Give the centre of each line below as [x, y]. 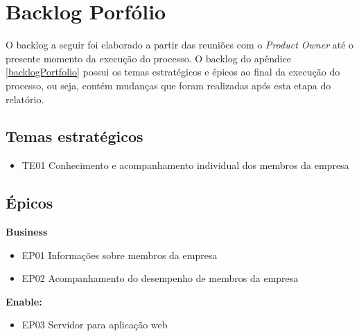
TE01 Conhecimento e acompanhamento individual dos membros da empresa [185, 165]
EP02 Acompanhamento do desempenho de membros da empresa [160, 278]
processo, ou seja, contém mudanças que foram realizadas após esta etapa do [168, 85]
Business [27, 232]
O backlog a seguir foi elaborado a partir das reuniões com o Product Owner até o [180, 45]
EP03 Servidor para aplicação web [95, 325]
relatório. [25, 99]
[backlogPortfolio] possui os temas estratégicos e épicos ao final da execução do [173, 72]
